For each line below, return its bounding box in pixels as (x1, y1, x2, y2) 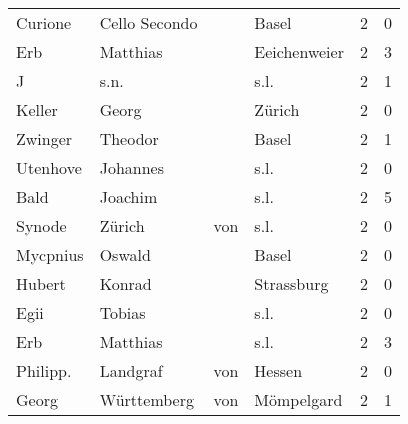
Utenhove (16, 156, 82, 179)
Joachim (99, 185, 158, 208)
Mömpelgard (254, 388, 343, 411)
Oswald (99, 243, 151, 266)
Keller (16, 98, 58, 121)
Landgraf (99, 359, 163, 382)
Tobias (99, 301, 146, 324)
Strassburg (254, 272, 329, 295)
